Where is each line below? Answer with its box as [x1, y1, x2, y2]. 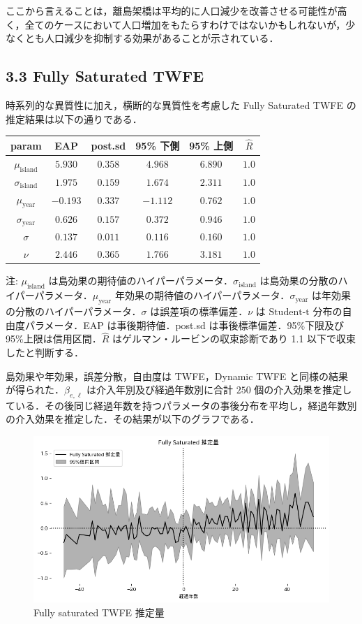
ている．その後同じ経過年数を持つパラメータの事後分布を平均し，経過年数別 [6, 398, 357, 412]
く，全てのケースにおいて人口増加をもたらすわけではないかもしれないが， [6, 17, 346, 31]
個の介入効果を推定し [254, 382, 352, 397]
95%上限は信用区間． [6, 331, 102, 346]
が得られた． [6, 382, 64, 397]
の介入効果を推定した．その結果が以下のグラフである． [6, 412, 259, 426]
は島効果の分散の [259, 273, 338, 288]
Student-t [269, 307, 310, 317]
